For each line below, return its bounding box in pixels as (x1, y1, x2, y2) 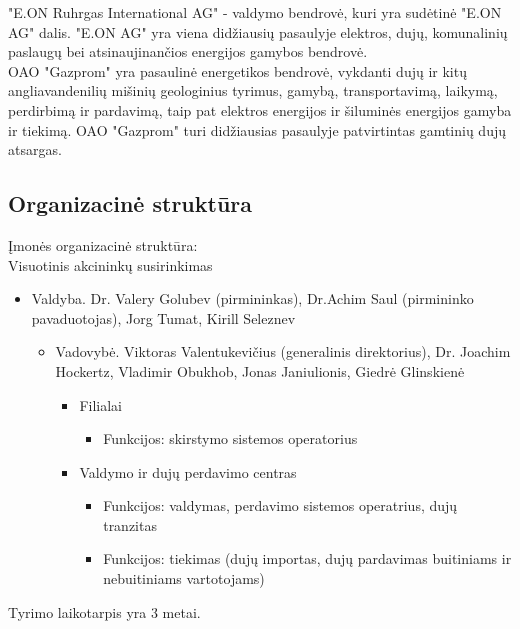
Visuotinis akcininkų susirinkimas (8, 254, 213, 275)
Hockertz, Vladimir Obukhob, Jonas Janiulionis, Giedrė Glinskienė (55, 360, 465, 381)
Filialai (79, 394, 122, 415)
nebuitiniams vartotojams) (103, 568, 265, 589)
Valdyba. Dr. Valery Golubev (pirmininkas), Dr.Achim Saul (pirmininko (31, 288, 474, 309)
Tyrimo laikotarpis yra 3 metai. (8, 601, 201, 622)
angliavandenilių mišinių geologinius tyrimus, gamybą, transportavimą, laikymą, (8, 80, 498, 101)
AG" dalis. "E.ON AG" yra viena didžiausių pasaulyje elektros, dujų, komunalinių (8, 21, 508, 42)
